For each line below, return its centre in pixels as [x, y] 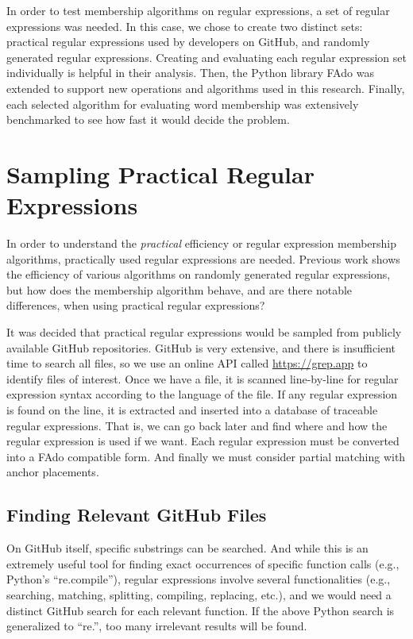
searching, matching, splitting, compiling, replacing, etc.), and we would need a [199, 594]
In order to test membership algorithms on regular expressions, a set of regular [198, 10]
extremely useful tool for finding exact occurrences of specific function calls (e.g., [203, 563]
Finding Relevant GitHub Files [137, 515]
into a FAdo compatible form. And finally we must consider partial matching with [206, 456]
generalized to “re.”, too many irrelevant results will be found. [157, 626]
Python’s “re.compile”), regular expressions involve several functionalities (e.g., [199, 579]
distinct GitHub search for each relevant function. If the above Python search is [201, 610]
